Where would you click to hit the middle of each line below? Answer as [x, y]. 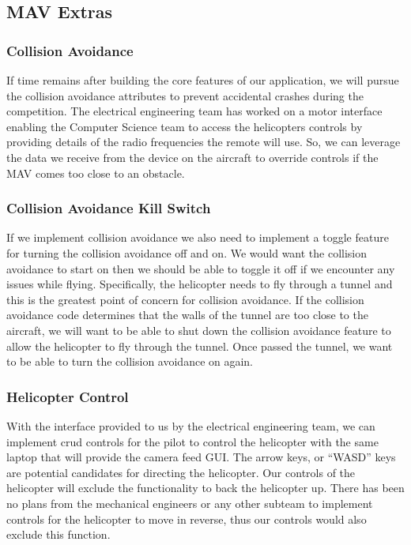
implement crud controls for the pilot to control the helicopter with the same [192, 441]
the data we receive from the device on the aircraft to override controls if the [192, 157]
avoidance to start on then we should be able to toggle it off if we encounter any [201, 268]
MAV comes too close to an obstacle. [96, 173]
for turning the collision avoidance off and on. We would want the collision [187, 252]
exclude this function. [58, 534]
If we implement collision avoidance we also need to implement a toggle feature [198, 237]
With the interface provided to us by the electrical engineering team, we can [191, 425]
